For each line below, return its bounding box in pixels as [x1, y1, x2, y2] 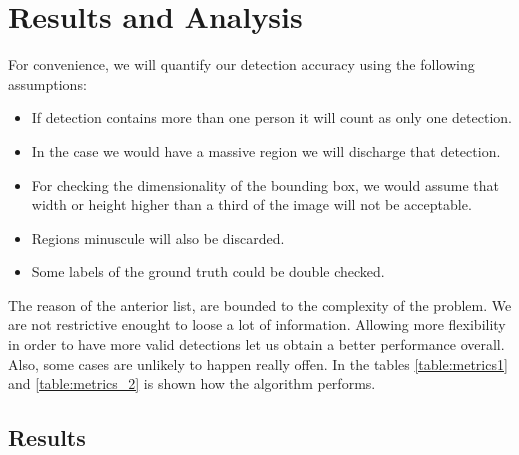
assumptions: [8, 73, 87, 94]
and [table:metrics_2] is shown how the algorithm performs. [8, 373, 376, 394]
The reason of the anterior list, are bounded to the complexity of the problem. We [8, 294, 512, 315]
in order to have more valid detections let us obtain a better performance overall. [8, 334, 505, 355]
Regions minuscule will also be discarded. [31, 227, 285, 248]
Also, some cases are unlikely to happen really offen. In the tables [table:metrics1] [8, 353, 508, 374]
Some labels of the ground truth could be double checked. [31, 261, 385, 282]
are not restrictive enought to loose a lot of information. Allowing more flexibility [8, 314, 506, 335]
